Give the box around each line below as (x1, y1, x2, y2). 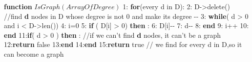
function (4, 1, 32, 11)
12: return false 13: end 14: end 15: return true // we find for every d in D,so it (4, 39, 242, 49)
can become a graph (4, 48, 64, 59)
